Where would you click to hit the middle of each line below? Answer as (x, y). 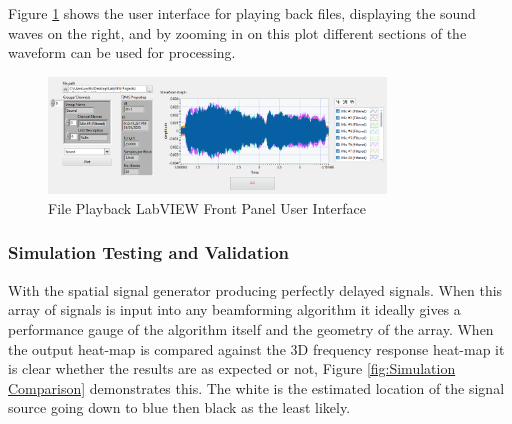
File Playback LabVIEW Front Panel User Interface (207, 207)
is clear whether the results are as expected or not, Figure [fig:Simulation (232, 368)
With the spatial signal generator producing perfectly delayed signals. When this (255, 289)
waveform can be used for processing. (122, 52)
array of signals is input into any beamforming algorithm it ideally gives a (234, 309)
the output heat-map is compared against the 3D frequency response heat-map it (256, 348)
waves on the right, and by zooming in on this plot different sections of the (237, 32)
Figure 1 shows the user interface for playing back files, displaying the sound (242, 13)
